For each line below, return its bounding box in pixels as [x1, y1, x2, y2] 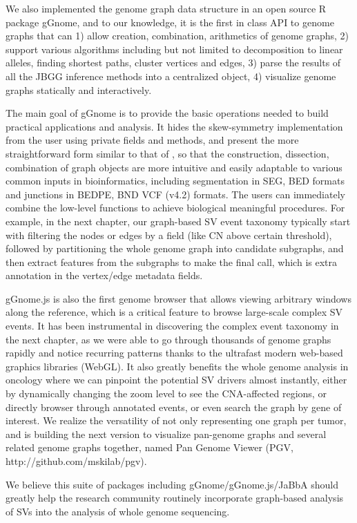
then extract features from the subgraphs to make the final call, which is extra [6, 254, 337, 269]
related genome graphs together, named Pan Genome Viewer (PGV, [6, 440, 293, 455]
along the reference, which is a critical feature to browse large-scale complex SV [6, 305, 343, 319]
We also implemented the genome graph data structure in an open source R [6, 1, 327, 15]
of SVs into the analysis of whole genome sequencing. [6, 504, 230, 518]
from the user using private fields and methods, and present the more [6, 133, 299, 147]
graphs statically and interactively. [6, 82, 152, 97]
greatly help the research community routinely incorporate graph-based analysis [6, 491, 344, 505]
